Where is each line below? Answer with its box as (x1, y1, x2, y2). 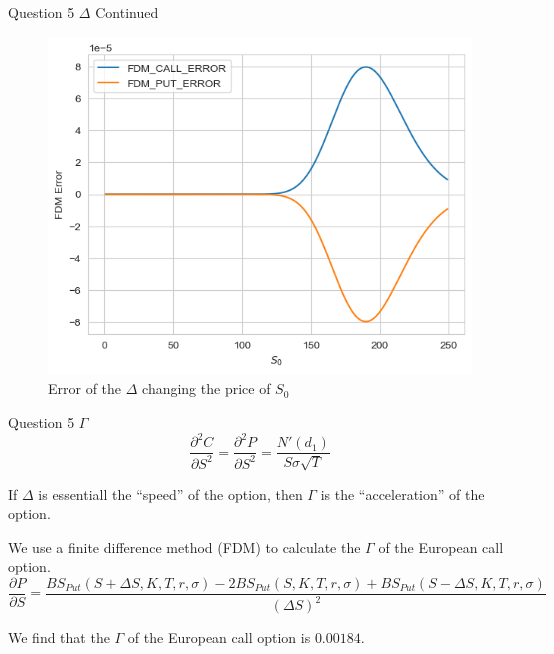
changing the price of (142, 378, 271, 399)
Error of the (48, 378, 122, 399)
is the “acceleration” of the (320, 483, 485, 504)
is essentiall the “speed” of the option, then (38, 483, 303, 504)
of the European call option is (127, 627, 311, 648)
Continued (95, 2, 159, 22)
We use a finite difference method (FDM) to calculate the (8, 536, 361, 557)
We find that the (8, 627, 110, 648)
